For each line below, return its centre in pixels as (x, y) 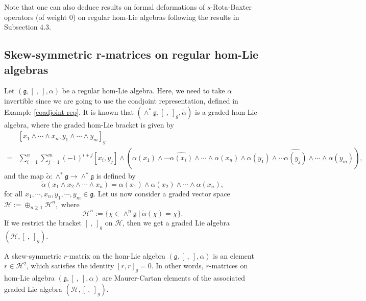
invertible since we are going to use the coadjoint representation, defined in (121, 100)
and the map (24, 176)
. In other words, (177, 266)
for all (14, 193)
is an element (234, 255)
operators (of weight (36, 17)
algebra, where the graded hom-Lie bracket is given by (89, 124)
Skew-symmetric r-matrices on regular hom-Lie (131, 54)
